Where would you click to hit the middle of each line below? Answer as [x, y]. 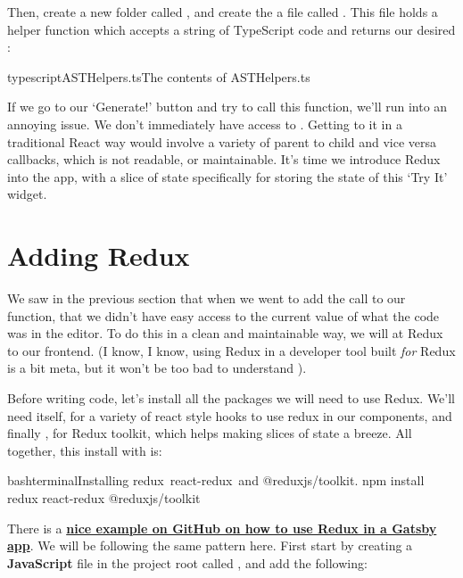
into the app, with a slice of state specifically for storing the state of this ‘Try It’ [227, 176]
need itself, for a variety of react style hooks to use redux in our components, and [230, 415]
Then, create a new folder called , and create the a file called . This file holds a [223, 12]
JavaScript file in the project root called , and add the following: [187, 562]
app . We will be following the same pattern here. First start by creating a [210, 545]
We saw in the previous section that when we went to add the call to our [207, 298]
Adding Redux [99, 256]
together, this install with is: [85, 450]
